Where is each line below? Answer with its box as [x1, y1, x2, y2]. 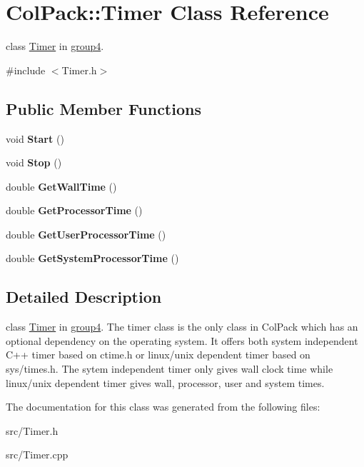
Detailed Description [6, 286, 162, 308]
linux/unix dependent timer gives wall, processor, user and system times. [6, 375, 325, 390]
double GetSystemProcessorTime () [6, 251, 179, 266]
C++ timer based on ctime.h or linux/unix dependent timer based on [6, 347, 310, 362]
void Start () [6, 131, 64, 146]
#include [6, 62, 46, 77]
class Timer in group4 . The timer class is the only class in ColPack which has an [6, 319, 358, 334]
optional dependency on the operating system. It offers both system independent [6, 333, 358, 348]
